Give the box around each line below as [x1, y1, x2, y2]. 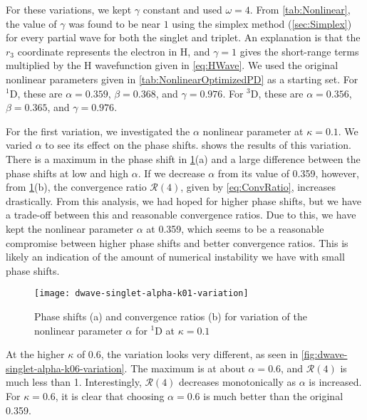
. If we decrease [138, 165, 205, 180]
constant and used [143, 2, 222, 16]
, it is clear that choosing [55, 388, 165, 403]
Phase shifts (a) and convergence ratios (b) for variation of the [34, 308, 307, 323]
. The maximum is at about [124, 360, 245, 375]
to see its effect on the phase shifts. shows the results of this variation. [45, 137, 352, 152]
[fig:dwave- [301, 347, 348, 362]
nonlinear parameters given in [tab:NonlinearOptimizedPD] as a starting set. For [6, 71, 358, 86]
